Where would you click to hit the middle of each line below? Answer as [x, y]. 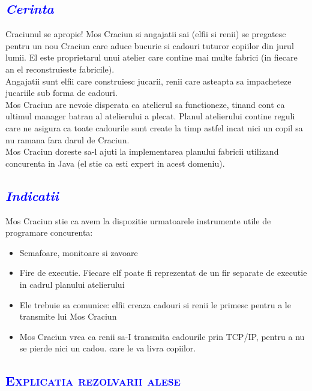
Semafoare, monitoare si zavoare [79, 252]
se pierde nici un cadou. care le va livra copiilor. [108, 348]
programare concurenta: [49, 232]
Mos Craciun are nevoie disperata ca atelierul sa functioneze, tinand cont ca [145, 104]
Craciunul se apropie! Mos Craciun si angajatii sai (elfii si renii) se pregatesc [146, 34]
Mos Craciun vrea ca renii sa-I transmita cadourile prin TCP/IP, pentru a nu [162, 336]
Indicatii [32, 195]
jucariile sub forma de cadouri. [61, 93]
